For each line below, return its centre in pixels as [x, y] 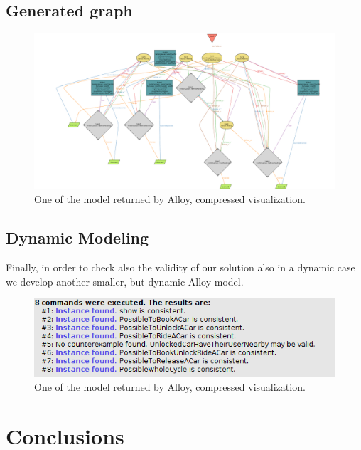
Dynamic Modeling [77, 237]
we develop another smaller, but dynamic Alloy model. [125, 281]
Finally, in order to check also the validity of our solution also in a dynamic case [180, 267]
